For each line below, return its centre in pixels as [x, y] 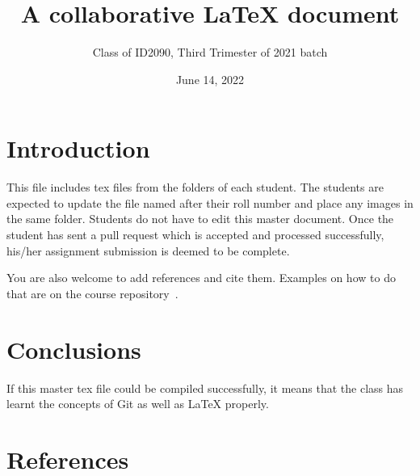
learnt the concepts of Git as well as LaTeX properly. [138, 404]
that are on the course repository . [92, 293]
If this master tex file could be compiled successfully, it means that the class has [205, 388]
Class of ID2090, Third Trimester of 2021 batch [210, 52]
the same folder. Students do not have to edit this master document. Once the [200, 219]
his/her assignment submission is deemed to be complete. [148, 250]
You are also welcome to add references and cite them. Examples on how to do [201, 278]
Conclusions [74, 349]
